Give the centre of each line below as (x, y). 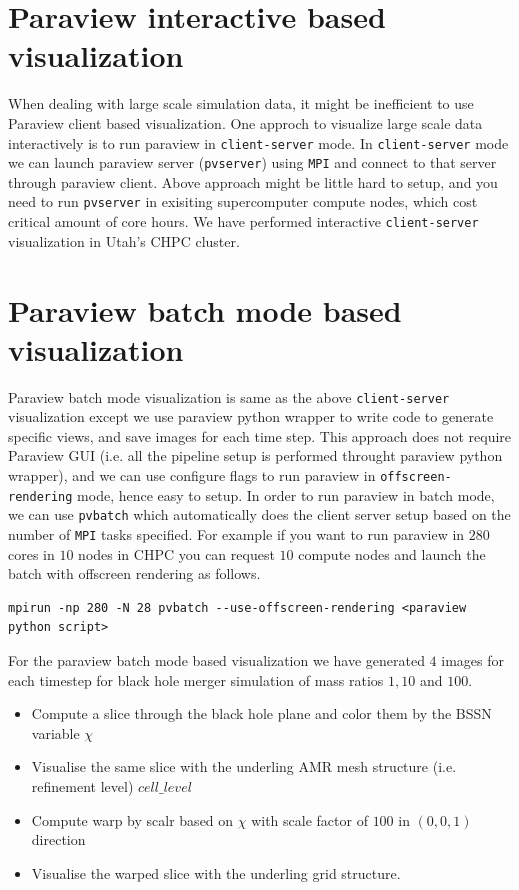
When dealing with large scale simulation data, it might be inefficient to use (241, 103)
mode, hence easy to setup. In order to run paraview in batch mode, (286, 494)
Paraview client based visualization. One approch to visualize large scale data (245, 122)
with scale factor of (309, 819)
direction (58, 839)
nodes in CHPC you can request (176, 553)
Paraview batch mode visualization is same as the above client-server (229, 396)
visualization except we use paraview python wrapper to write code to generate (251, 416)
